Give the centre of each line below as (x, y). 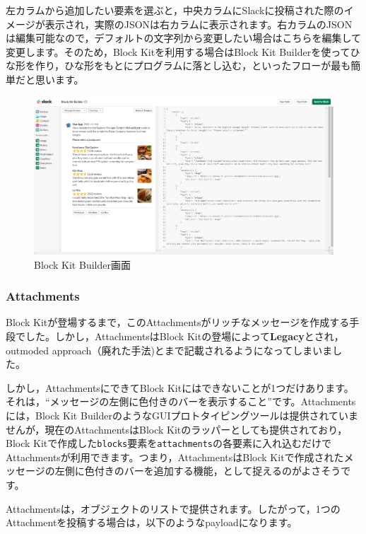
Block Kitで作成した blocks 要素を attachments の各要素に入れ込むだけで (169, 443)
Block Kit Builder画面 (82, 264)
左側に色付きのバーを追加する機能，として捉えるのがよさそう (198, 471)
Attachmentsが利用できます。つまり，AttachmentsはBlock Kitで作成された (175, 457)
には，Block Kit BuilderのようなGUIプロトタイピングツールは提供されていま (182, 415)
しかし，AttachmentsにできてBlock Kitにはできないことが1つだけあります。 (180, 387)
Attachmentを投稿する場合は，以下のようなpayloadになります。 (152, 522)
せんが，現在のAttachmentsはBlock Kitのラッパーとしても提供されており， (177, 429)
